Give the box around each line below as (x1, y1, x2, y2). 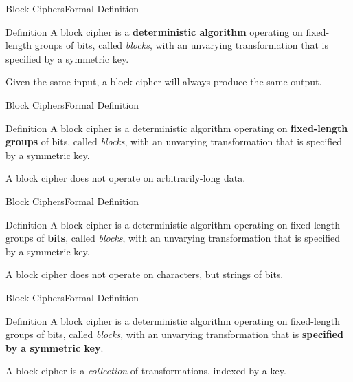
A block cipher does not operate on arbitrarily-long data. (5, 171, 246, 185)
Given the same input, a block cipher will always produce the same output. (5, 74, 322, 89)
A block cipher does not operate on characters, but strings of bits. (5, 267, 284, 282)
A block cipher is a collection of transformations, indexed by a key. (5, 363, 286, 378)
